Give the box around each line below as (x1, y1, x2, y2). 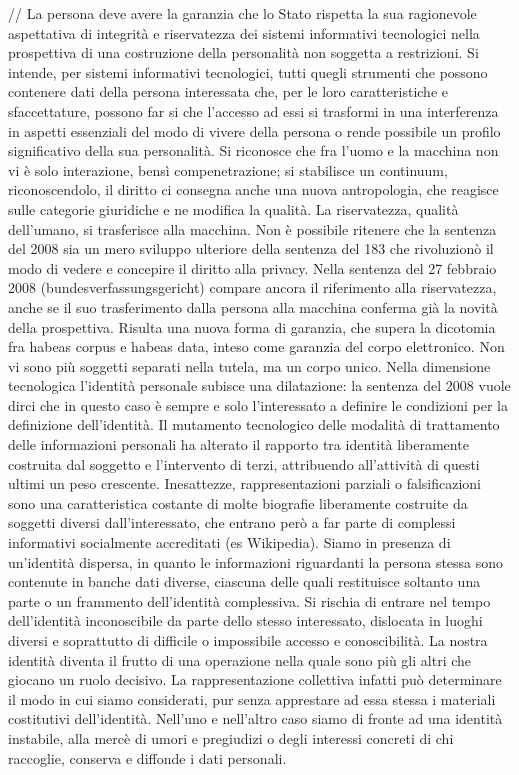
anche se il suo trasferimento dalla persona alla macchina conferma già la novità (8, 296, 498, 317)
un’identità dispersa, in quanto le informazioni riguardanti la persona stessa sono (8, 551, 504, 572)
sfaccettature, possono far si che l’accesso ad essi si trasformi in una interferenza (8, 100, 499, 121)
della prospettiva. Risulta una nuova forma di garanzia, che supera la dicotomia (8, 316, 496, 337)
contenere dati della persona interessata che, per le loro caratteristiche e (8, 81, 448, 102)
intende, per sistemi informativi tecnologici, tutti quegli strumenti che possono (8, 61, 488, 82)
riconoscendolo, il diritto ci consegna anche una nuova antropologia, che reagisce (8, 179, 499, 200)
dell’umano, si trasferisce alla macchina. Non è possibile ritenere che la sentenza (8, 218, 497, 239)
